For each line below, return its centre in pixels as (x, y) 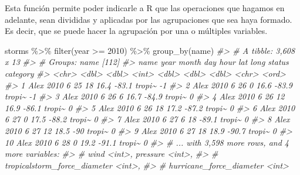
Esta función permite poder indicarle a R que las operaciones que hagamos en (145, 8)
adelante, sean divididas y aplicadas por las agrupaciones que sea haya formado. (149, 19)
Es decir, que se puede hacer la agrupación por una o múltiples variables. (136, 31)
